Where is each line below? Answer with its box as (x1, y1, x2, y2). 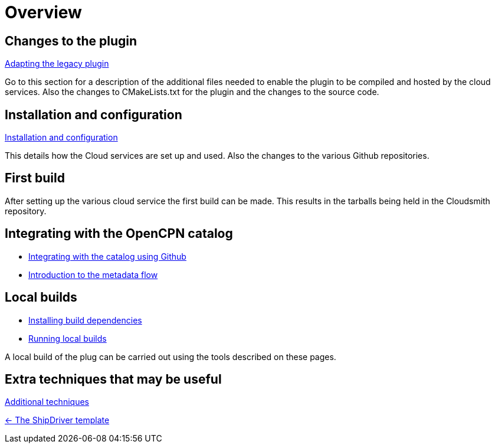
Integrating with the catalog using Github (28, 251, 186, 261)
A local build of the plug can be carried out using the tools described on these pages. (5, 351, 336, 362)
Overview (5, 2, 82, 22)
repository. (5, 205, 47, 216)
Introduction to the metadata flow (28, 269, 158, 280)
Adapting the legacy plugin (5, 58, 109, 69)
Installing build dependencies (28, 315, 142, 325)
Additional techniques (5, 397, 89, 407)
